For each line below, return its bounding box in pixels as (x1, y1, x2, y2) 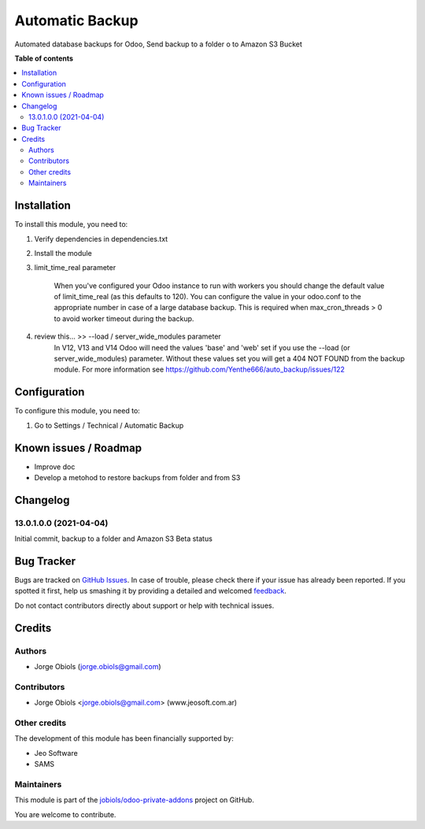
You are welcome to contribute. (14, 809, 116, 819)
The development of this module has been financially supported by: (14, 734, 234, 743)
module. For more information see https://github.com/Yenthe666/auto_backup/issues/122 (54, 365, 346, 374)
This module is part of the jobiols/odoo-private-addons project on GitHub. (14, 795, 255, 805)
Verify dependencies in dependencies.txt (34, 234, 168, 243)
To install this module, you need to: (14, 220, 128, 229)
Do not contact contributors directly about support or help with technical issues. (14, 601, 275, 610)
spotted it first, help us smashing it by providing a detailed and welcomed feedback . (14, 587, 287, 596)
